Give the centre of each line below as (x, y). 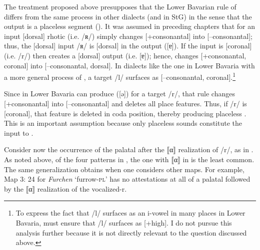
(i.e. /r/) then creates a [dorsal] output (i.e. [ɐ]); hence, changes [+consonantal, (125, 55)
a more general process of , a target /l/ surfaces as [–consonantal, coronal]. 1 (120, 76)
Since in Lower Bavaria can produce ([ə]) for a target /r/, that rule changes (119, 94)
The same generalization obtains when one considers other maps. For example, (124, 169)
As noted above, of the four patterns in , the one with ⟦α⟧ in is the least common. (129, 159)
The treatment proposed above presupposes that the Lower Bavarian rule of (120, 6)
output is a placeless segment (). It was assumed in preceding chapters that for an (129, 26)
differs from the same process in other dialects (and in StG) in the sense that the (128, 16)
